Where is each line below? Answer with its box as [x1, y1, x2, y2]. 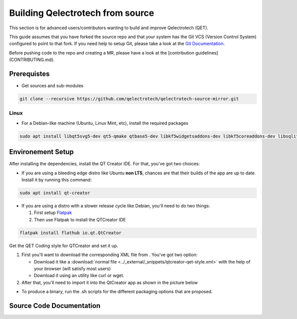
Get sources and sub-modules [21, 83, 84, 89]
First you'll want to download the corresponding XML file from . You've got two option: [21, 252, 198, 258]
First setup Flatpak [34, 210, 72, 215]
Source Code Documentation [9, 301, 101, 310]
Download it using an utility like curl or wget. [34, 272, 125, 278]
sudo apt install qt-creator [19, 190, 91, 196]
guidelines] [195, 50, 218, 55]
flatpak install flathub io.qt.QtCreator [19, 230, 122, 235]
